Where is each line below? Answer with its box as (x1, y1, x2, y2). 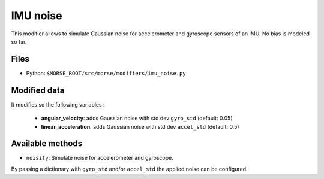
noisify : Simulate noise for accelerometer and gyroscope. (26, 154, 173, 162)
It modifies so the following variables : (11, 101, 105, 108)
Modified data (11, 85, 65, 95)
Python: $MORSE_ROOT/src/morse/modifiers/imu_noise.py (26, 69, 186, 77)
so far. (11, 38, 27, 45)
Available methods (11, 138, 83, 149)
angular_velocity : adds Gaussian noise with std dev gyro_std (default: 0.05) (41, 114, 233, 122)
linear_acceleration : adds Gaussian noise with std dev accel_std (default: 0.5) (41, 123, 239, 130)
